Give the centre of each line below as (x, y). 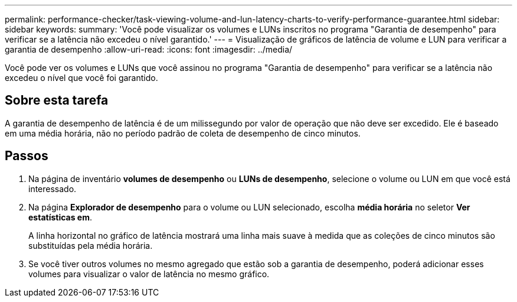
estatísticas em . (60, 217)
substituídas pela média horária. (91, 245)
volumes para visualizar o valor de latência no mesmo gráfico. (149, 274)
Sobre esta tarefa (57, 100)
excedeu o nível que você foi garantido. (81, 78)
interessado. (53, 189)
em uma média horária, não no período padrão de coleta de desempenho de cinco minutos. (183, 133)
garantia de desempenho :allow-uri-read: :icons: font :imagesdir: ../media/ (149, 49)
